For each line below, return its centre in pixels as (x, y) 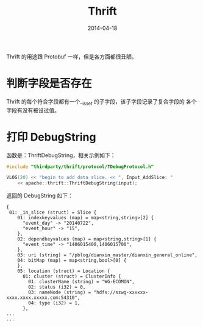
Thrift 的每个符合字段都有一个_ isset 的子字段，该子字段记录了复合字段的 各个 (101, 102)
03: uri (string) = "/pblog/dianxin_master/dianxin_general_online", (108, 255)
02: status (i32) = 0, (57, 287)
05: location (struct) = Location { (64, 271)
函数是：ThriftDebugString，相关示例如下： (61, 155)
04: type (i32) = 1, (54, 303)
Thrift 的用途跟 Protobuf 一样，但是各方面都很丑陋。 (72, 57)
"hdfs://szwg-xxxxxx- (121, 293)
